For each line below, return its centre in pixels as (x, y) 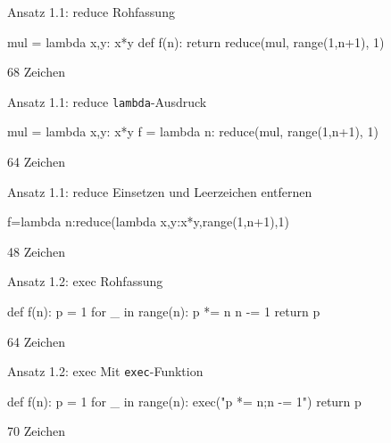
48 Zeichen (36, 251)
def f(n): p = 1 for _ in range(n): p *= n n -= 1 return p (164, 311)
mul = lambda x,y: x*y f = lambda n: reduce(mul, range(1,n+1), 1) (193, 131)
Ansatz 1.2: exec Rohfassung (85, 281)
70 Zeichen (36, 431)
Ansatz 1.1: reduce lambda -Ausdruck (107, 101)
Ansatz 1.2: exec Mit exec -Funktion (105, 371)
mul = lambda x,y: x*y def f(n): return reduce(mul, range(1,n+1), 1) (196, 41)
